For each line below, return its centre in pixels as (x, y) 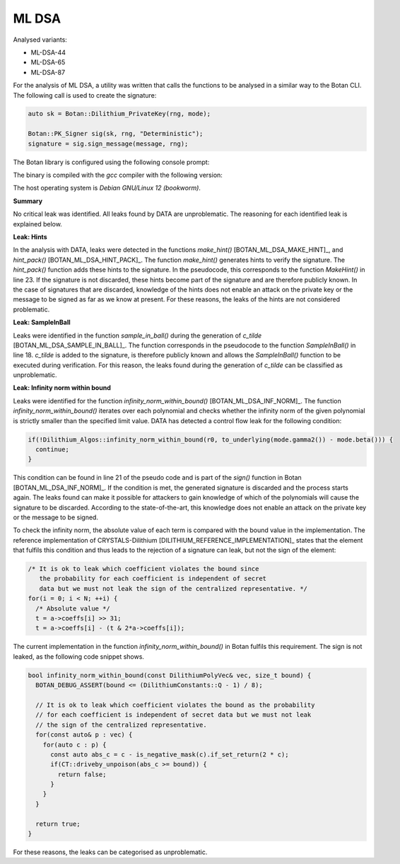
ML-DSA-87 (48, 72)
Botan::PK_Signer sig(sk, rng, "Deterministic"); (116, 134)
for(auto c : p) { (75, 744)
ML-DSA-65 (48, 62)
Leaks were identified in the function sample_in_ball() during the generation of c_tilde (137, 335)
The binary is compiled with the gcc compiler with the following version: (118, 175)
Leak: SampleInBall (42, 323)
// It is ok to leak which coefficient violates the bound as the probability (175, 705)
